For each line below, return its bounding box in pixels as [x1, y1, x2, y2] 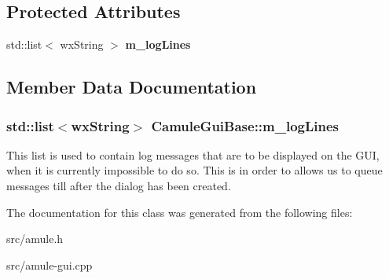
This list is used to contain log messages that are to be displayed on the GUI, [6, 146, 380, 163]
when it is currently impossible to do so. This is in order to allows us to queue [6, 162, 383, 178]
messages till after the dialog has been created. [6, 177, 231, 193]
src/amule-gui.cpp [6, 256, 93, 273]
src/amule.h [6, 230, 64, 247]
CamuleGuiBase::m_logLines [151, 116, 339, 135]
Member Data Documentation [6, 75, 257, 99]
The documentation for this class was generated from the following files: [6, 204, 353, 220]
